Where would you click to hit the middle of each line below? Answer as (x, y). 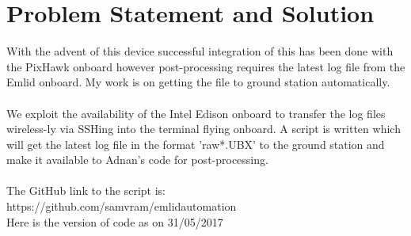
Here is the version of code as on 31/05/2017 (115, 221)
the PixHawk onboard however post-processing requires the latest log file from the (206, 66)
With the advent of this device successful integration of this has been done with (200, 51)
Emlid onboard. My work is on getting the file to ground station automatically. (198, 82)
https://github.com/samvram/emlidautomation (122, 206)
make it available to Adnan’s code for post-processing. (137, 160)
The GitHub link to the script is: (86, 190)
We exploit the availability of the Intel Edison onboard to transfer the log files (196, 113)
